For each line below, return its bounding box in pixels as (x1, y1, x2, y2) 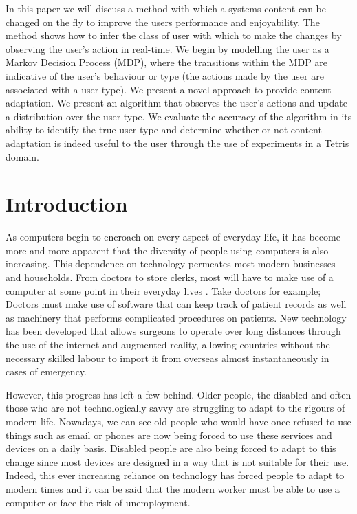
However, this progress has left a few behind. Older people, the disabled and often (6, 387, 351, 401)
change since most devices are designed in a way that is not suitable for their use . (6, 454, 349, 469)
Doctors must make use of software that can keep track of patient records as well (6, 297, 347, 311)
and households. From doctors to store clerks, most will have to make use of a (6, 270, 334, 284)
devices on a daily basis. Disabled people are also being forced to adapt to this (6, 441, 336, 456)
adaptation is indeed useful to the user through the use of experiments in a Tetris (6, 135, 349, 150)
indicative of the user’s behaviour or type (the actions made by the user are (6, 68, 324, 82)
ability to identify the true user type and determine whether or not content (6, 122, 322, 137)
